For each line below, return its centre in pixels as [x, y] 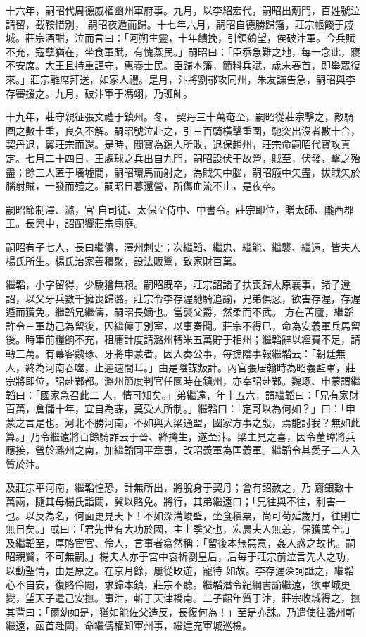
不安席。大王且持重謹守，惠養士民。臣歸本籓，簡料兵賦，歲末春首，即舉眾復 [183, 65]
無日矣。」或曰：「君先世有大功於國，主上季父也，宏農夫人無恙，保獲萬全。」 [181, 529]
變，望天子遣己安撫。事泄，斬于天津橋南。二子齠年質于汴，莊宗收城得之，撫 [183, 598]
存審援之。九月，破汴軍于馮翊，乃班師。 [99, 93]
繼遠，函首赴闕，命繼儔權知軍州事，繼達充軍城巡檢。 [129, 625]
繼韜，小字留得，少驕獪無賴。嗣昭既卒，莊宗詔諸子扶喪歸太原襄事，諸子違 [178, 284]
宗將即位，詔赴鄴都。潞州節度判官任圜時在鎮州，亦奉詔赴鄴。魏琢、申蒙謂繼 [183, 381]
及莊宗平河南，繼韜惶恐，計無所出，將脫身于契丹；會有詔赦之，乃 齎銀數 [175, 487]
